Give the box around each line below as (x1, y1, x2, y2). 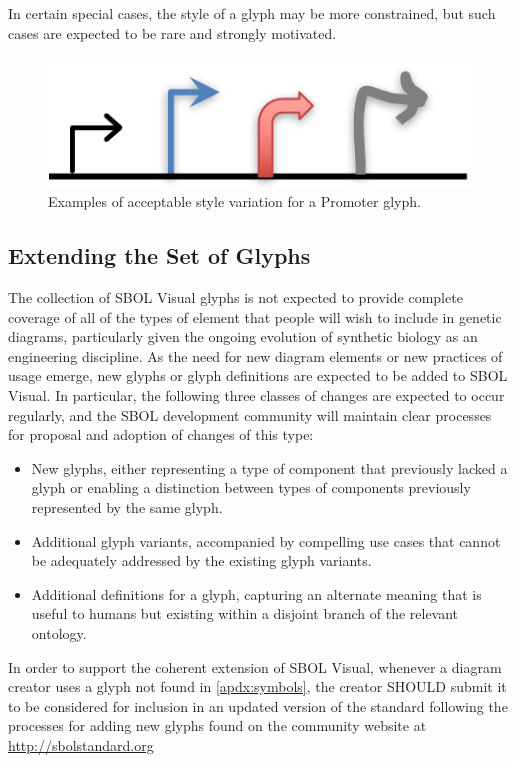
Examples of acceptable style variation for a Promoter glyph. (48, 191, 421, 212)
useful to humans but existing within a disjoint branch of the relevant (31, 603, 459, 624)
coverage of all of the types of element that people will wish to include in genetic (8, 306, 502, 327)
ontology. (31, 622, 87, 643)
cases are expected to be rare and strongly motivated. (8, 22, 337, 43)
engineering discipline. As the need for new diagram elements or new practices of (8, 345, 503, 366)
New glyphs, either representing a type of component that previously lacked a (31, 457, 508, 478)
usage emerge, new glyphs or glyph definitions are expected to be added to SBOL (8, 365, 508, 386)
